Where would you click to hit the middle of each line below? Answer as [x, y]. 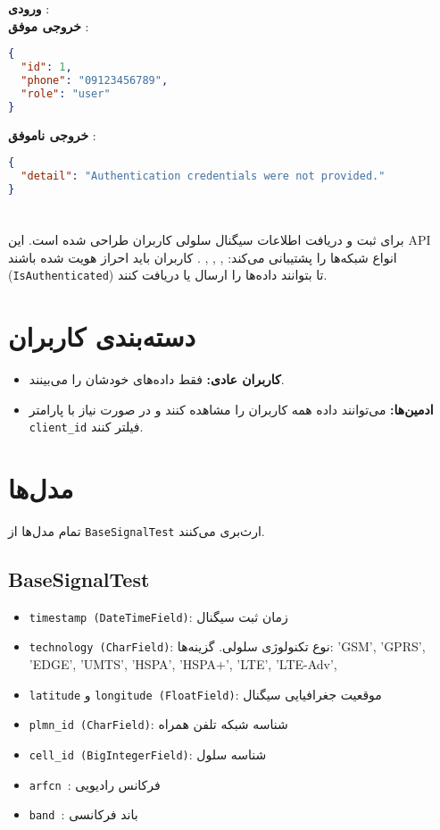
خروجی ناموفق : [52, 134]
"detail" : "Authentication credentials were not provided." [203, 176]
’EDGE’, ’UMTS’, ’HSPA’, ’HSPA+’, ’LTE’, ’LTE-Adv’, [183, 664]
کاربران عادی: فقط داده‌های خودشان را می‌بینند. [157, 378]
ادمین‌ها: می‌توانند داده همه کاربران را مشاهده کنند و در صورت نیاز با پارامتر [231, 409]
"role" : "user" [66, 93]
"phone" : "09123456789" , [95, 80]
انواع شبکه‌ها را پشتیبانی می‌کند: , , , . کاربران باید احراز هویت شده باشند [203, 257]
